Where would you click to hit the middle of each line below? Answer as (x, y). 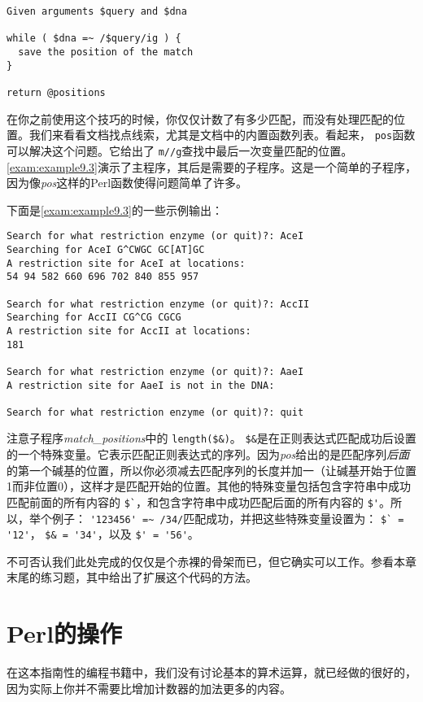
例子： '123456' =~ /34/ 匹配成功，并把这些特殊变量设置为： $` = (228, 518)
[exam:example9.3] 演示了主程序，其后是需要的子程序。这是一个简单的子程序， (211, 166)
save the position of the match (106, 52)
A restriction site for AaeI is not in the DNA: (141, 385)
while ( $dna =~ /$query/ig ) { (94, 39)
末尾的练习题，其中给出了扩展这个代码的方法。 (132, 577)
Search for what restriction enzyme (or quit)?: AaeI (155, 371)
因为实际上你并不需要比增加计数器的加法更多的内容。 (149, 688)
